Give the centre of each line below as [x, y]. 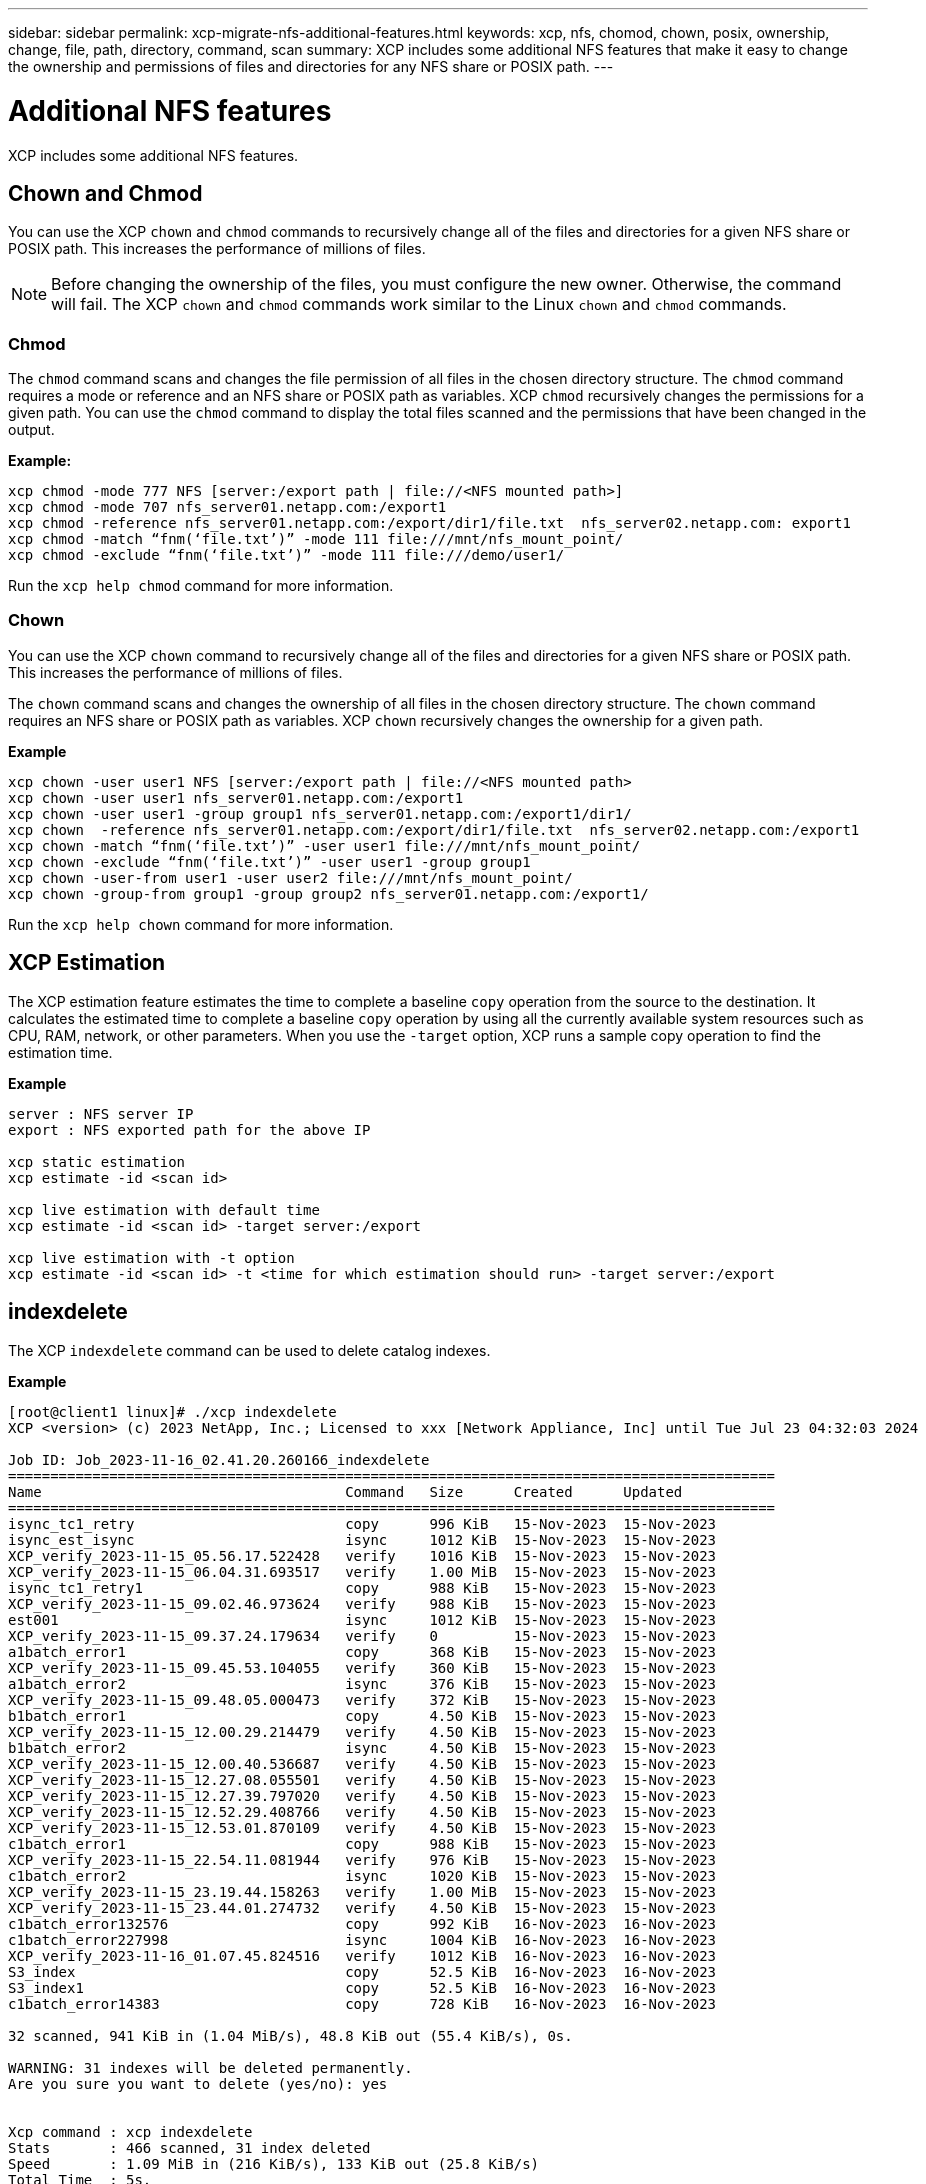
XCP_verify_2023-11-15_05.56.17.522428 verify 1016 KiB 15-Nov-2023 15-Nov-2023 [362, 1555]
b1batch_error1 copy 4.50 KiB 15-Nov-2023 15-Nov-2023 [362, 1715]
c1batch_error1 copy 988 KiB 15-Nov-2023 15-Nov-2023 [362, 1843]
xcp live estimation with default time [164, 1209]
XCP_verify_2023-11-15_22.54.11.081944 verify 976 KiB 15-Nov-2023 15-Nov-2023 [362, 1859]
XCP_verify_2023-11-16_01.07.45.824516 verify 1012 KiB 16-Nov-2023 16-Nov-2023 [362, 1955]
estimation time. [60, 1052]
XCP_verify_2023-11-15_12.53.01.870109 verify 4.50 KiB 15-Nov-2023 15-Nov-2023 [362, 1827]
